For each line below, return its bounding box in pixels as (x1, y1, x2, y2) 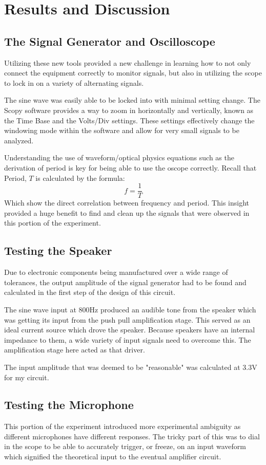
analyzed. (4, 135, 34, 145)
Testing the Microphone (4, 397, 134, 413)
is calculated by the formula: (35, 172, 125, 183)
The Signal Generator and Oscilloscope (4, 33, 215, 49)
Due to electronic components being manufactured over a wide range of (4, 267, 228, 277)
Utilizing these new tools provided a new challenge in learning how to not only (4, 57, 251, 68)
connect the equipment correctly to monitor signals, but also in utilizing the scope (4, 67, 262, 78)
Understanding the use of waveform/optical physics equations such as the (4, 152, 234, 163)
